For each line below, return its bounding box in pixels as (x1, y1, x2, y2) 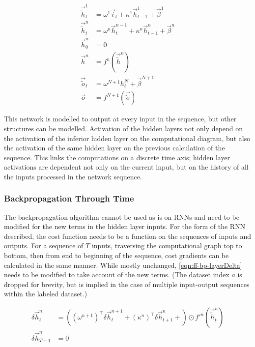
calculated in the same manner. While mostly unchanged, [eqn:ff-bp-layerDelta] (4, 260, 242, 270)
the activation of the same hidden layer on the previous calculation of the (4, 143, 225, 153)
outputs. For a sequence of (4, 240, 84, 251)
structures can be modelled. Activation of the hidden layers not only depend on (4, 123, 243, 133)
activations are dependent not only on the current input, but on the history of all (4, 162, 249, 172)
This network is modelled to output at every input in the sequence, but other (4, 114, 237, 124)
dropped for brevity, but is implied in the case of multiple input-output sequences (4, 279, 250, 289)
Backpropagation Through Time (4, 192, 134, 204)
